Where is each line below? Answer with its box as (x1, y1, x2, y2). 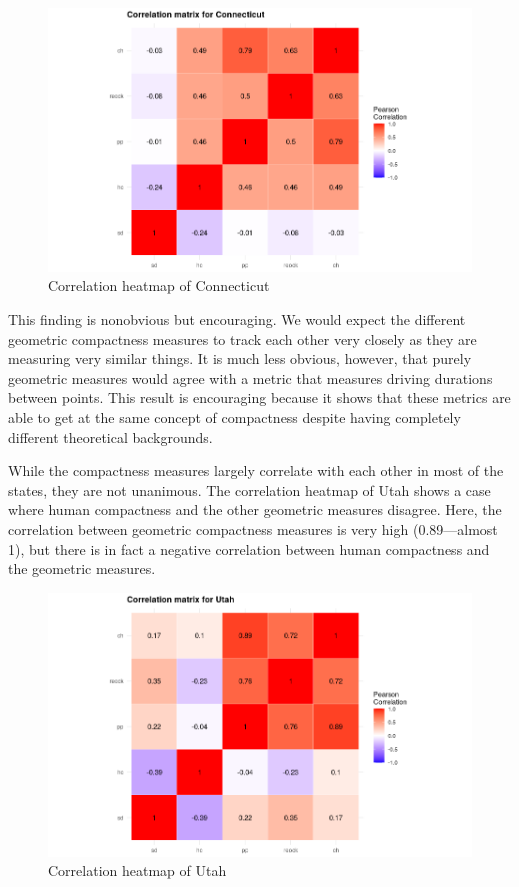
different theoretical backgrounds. (8, 426, 213, 447)
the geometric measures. (8, 558, 156, 579)
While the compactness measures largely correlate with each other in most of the (8, 460, 504, 481)
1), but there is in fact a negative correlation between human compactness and (8, 538, 490, 559)
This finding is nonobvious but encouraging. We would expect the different (8, 309, 466, 330)
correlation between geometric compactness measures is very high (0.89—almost (8, 519, 498, 539)
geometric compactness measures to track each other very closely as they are (8, 328, 477, 349)
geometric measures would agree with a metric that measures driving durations (8, 367, 493, 388)
